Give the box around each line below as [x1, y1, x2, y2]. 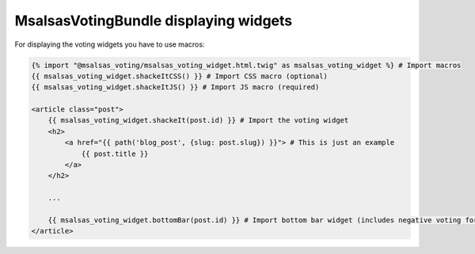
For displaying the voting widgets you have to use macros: [14, 40, 205, 49]
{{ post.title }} [81, 149, 149, 158]
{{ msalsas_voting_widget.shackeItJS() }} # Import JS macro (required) [31, 83, 320, 92]
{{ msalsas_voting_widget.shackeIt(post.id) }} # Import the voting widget [47, 116, 349, 125]
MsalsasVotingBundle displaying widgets [14, 12, 293, 29]
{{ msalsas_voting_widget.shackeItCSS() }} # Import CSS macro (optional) [31, 71, 329, 81]
